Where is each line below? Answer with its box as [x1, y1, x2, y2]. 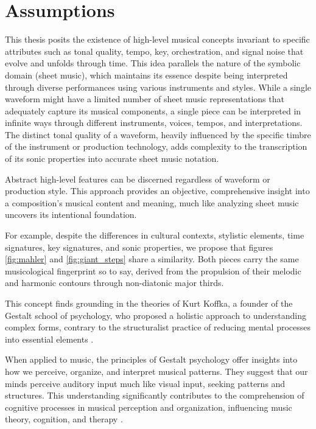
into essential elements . [5, 332, 94, 345]
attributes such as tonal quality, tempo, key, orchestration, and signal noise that [5, 44, 304, 57]
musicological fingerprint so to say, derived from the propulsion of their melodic [5, 264, 301, 277]
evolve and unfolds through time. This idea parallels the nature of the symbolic [5, 57, 301, 69]
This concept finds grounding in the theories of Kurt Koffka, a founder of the [5, 297, 293, 309]
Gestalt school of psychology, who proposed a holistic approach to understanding [5, 309, 306, 321]
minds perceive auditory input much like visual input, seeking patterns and [5, 377, 286, 389]
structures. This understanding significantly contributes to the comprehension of [5, 389, 304, 402]
